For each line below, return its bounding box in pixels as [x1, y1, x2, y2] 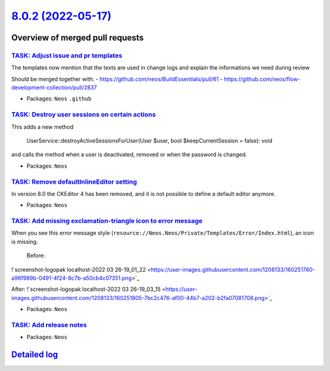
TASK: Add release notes [11, 320, 87, 329]
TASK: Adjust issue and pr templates [11, 51, 122, 59]
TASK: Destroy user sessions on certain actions [11, 110, 156, 119]
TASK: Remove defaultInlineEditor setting [11, 178, 137, 186]
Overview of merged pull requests [11, 32, 144, 43]
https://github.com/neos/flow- [224, 75, 301, 83]
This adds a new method [11, 123, 73, 130]
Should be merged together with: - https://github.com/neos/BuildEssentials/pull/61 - [11, 75, 223, 83]
